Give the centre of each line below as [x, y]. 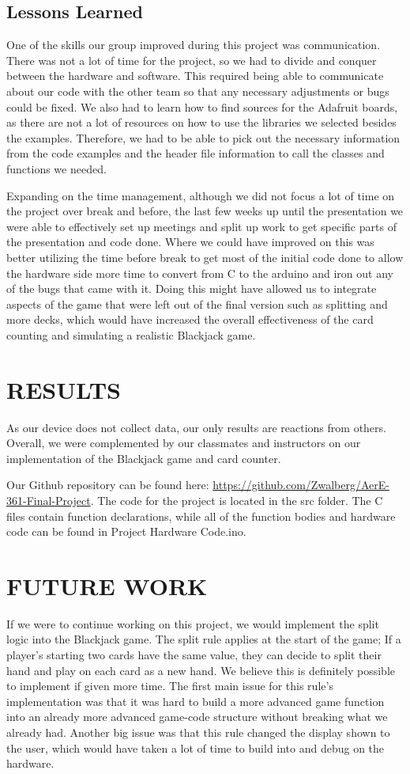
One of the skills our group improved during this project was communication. [194, 45]
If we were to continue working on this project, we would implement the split [193, 623]
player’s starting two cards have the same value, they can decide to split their [194, 655]
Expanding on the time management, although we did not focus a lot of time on [201, 195]
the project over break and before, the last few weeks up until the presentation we [205, 211]
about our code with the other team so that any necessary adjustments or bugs [198, 91]
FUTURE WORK [107, 585]
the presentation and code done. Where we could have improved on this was [190, 242]
